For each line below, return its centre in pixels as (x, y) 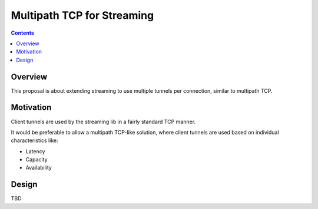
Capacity (37, 160)
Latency (35, 151)
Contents (23, 33)
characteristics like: (34, 140)
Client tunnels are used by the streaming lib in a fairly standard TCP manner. (103, 122)
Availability (39, 168)
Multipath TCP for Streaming (82, 15)
